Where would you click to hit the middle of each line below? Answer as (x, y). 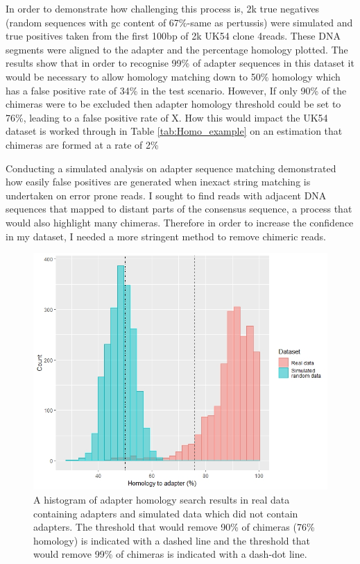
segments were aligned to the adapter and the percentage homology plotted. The (177, 49)
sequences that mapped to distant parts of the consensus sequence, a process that (179, 209)
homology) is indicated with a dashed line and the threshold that (172, 540)
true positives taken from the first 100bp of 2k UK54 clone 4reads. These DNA (173, 36)
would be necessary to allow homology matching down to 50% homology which (173, 76)
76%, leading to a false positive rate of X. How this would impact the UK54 (167, 117)
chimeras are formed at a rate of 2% (82, 144)
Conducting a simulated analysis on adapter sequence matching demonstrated (171, 168)
